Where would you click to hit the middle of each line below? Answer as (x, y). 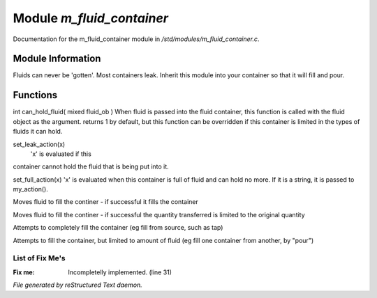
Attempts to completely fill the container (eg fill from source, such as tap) (118, 228)
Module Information (57, 59)
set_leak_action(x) (39, 144)
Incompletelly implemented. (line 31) (120, 272)
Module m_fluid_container (91, 18)
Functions (35, 95)
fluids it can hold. (38, 132)
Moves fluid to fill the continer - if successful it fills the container (105, 202)
